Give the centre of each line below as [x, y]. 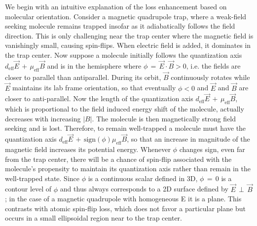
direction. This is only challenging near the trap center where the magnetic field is [129, 35]
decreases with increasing [43, 118]
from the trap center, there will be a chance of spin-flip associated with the [118, 159]
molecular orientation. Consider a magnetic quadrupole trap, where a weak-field [126, 16]
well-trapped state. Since [42, 178]
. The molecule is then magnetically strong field [164, 118]
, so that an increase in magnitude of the [188, 139]
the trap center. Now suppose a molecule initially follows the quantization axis [124, 55]
